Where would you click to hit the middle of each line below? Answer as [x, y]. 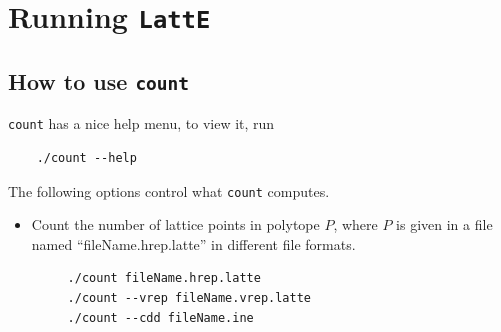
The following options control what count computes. [169, 190]
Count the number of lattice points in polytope [175, 224]
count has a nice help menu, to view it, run [141, 123]
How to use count [99, 80]
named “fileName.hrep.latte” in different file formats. [193, 243]
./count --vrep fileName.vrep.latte [189, 297]
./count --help [86, 157]
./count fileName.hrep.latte [164, 278]
